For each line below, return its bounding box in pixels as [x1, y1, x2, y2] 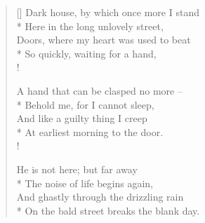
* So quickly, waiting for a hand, [16, 46, 157, 60]
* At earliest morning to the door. [16, 124, 164, 139]
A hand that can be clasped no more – [16, 83, 183, 97]
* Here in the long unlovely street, [16, 18, 164, 33]
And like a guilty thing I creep [16, 111, 147, 126]
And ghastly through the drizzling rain [16, 189, 184, 204]
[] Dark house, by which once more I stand [16, 5, 199, 19]
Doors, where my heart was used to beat [16, 32, 191, 47]
